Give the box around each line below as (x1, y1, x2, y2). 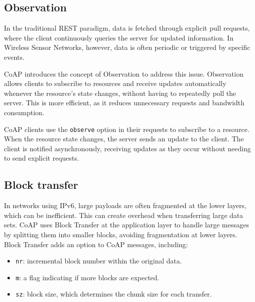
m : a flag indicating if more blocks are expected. (15, 272, 160, 282)
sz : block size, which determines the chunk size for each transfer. (15, 289, 212, 299)
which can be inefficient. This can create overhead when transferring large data (4, 210, 243, 220)
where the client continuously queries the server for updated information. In (4, 32, 234, 43)
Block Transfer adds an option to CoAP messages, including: (4, 239, 188, 249)
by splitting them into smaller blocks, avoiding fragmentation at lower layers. (4, 229, 237, 239)
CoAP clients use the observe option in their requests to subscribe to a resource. (4, 124, 250, 134)
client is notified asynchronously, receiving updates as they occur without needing (4, 143, 251, 153)
